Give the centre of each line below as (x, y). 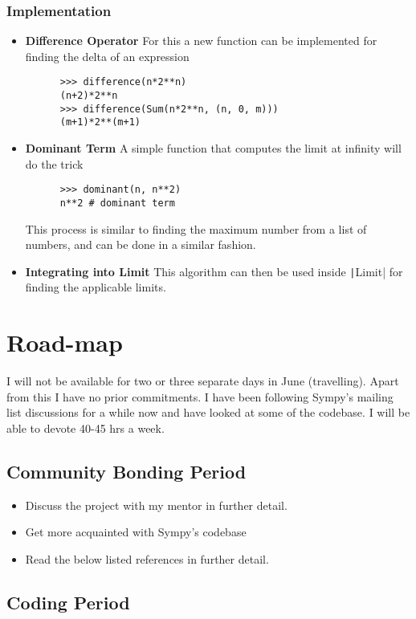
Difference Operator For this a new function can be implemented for (201, 41)
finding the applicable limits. (96, 287)
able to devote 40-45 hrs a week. (86, 428)
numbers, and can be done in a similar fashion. (141, 244)
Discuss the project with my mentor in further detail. (156, 505)
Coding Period (68, 602)
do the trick (54, 163)
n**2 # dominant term (117, 203)
